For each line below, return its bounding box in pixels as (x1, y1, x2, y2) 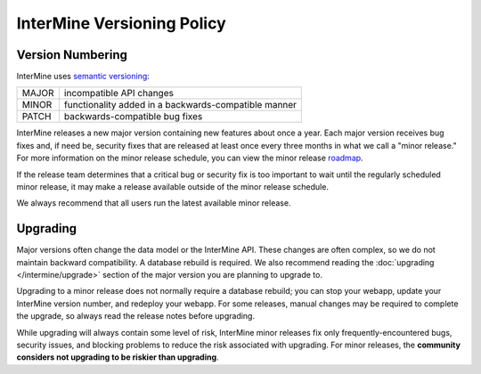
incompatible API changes (63, 87, 174, 100)
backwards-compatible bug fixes (63, 110, 203, 123)
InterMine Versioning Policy (16, 13, 226, 33)
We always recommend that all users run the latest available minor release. (16, 198, 291, 208)
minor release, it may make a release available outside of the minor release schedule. (16, 182, 330, 192)
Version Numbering (16, 47, 128, 62)
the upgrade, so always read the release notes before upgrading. (16, 311, 256, 321)
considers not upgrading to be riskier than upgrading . (16, 352, 219, 362)
